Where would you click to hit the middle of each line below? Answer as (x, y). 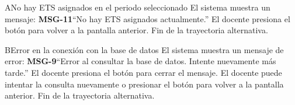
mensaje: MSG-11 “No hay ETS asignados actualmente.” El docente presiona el (147, 18)
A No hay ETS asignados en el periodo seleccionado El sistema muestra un (138, 7)
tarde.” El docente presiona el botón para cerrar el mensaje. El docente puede (143, 72)
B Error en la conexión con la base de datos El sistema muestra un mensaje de (144, 49)
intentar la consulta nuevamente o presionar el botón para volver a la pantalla (144, 84)
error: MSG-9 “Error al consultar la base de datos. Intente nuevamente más (140, 61)
